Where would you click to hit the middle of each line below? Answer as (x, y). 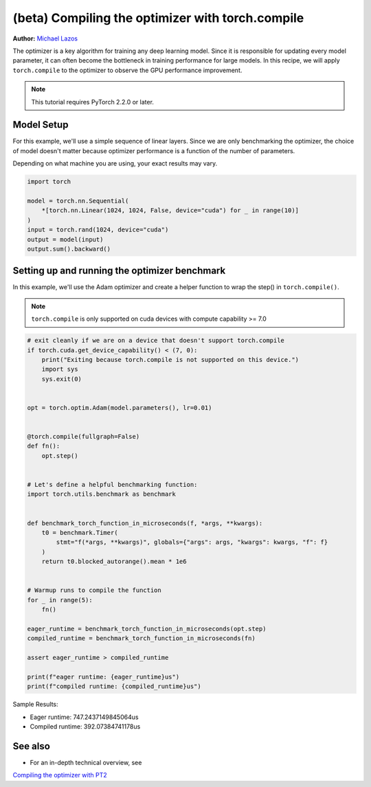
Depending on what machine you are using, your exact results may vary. (115, 163)
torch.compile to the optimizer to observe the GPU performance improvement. (127, 70)
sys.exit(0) (62, 379)
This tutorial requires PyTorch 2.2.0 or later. (93, 102)
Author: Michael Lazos (45, 38)
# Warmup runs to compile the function (94, 590)
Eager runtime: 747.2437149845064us (84, 717)
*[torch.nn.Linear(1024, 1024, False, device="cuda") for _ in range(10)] (170, 210)
